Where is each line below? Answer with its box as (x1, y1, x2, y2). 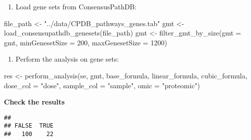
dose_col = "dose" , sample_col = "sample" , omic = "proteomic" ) (4, 80, 200, 90)
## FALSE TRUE (4, 122, 54, 130)
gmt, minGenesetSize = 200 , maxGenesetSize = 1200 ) (4, 37, 167, 47)
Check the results (4, 97, 65, 107)
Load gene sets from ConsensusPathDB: (15, 1, 137, 11)
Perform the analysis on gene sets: (15, 54, 119, 64)
